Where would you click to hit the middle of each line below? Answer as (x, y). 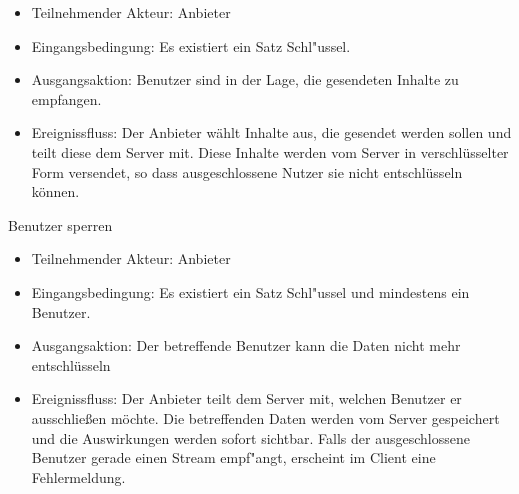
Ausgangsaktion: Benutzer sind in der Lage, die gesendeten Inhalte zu (245, 79)
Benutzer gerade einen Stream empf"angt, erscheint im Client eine (233, 457)
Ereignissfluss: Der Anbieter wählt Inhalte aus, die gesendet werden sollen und (271, 132)
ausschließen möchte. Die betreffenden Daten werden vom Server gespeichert (265, 417)
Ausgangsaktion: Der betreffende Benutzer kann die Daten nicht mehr (246, 345)
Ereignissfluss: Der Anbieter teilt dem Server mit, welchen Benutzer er (246, 398)
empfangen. (66, 98)
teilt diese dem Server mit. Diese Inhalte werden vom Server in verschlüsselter (270, 151)
